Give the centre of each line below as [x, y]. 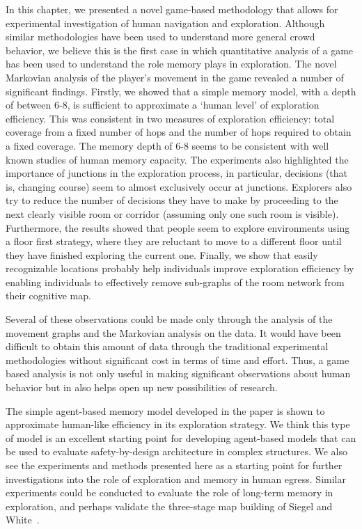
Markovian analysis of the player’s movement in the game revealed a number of [175, 77]
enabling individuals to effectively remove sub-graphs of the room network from [175, 282]
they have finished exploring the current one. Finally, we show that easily [162, 254]
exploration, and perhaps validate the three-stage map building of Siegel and [169, 506]
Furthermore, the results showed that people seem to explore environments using [178, 227]
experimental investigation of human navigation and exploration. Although [165, 23]
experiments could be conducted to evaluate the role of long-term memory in [170, 492]
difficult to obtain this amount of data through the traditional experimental [167, 346]
